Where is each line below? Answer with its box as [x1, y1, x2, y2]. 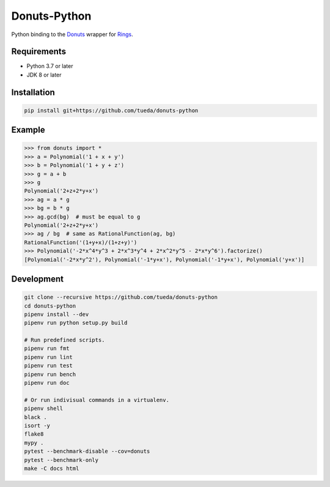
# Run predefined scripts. [24, 336, 105, 344]
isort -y [24, 422, 51, 429]
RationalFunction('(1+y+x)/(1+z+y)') [24, 239, 137, 246]
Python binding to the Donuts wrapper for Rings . [11, 31, 134, 38]
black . [24, 414, 47, 420]
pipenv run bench [24, 371, 76, 377]
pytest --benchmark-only [24, 456, 99, 463]
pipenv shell [24, 405, 64, 412]
